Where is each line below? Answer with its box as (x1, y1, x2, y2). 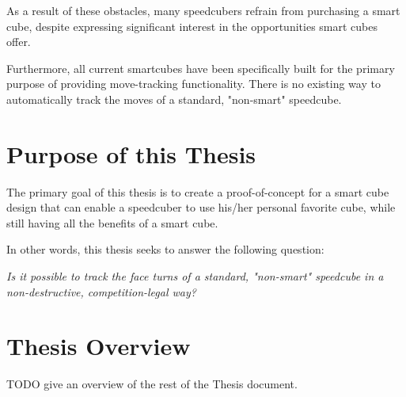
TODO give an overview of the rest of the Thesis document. (6, 376, 298, 392)
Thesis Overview (6, 330, 191, 362)
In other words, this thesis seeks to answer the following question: (6, 241, 324, 258)
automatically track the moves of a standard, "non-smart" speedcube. (6, 90, 342, 107)
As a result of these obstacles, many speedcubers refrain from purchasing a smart (6, 2, 400, 18)
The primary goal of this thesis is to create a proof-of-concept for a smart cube (6, 183, 389, 200)
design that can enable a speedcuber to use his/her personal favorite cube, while (6, 199, 396, 216)
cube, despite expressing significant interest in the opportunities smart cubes (6, 17, 378, 34)
